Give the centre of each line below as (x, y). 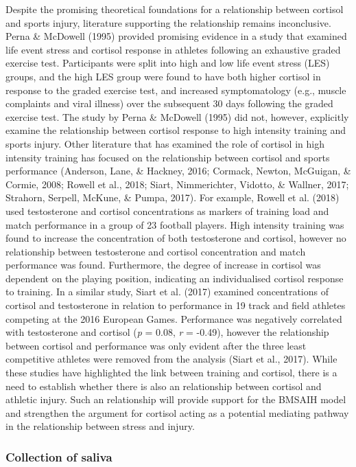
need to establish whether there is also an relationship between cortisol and (164, 386)
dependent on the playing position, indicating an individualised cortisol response (175, 278)
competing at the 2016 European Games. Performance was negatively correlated (174, 318)
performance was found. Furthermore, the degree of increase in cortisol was (163, 265)
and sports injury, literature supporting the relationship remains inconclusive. (168, 22)
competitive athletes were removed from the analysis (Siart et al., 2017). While (171, 359)
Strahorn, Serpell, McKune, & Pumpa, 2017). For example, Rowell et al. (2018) (173, 197)
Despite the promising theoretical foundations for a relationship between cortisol (175, 9)
